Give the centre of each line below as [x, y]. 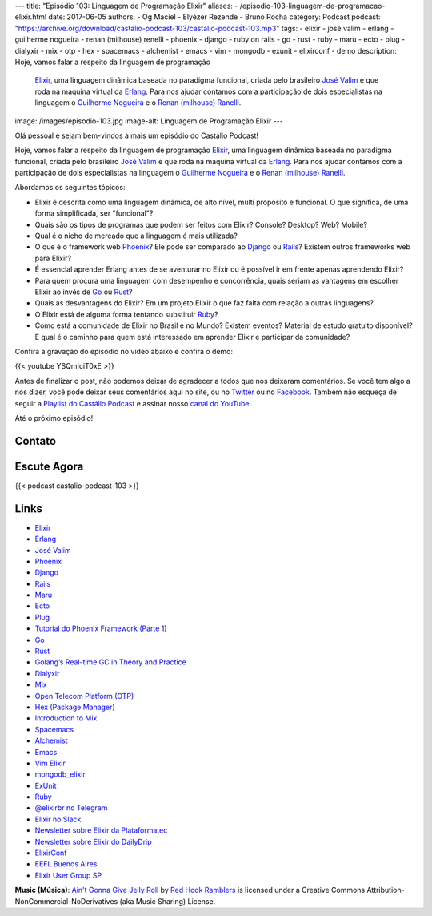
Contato [35, 441]
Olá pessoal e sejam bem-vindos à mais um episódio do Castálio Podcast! [137, 135]
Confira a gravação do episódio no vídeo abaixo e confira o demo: [124, 351]
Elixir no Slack [58, 819]
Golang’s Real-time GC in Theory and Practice [111, 662]
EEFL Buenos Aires [66, 864]
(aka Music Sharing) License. [168, 901]
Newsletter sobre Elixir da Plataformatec [101, 830]
